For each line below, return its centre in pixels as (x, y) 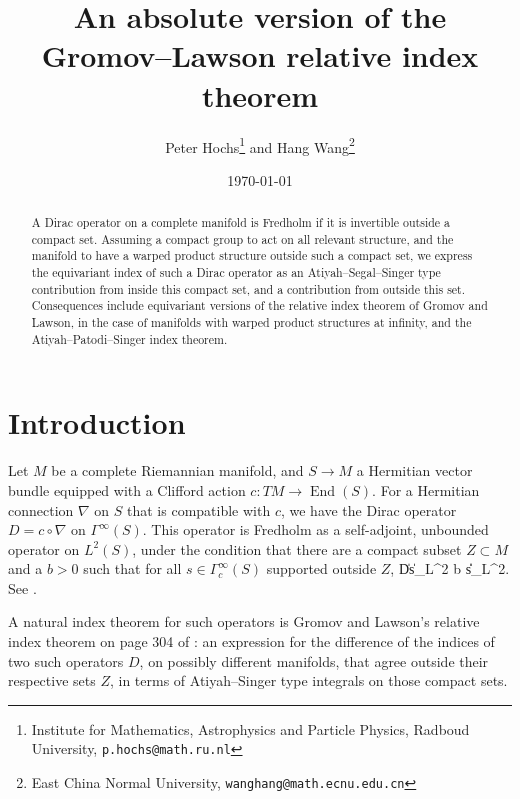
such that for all (132, 568)
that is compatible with (199, 509)
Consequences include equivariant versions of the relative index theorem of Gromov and (259, 305)
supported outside (321, 568)
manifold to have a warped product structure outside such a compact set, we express (252, 255)
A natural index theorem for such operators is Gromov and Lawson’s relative (244, 621)
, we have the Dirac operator (368, 509)
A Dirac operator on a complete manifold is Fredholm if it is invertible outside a (240, 222)
